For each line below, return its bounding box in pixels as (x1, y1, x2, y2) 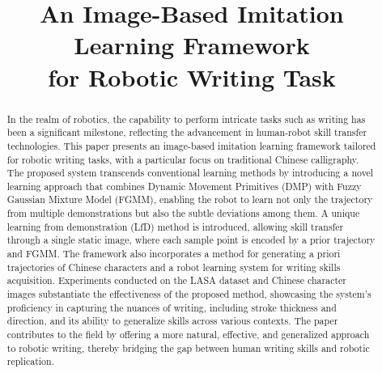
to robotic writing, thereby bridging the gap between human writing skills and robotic (6, 341, 370, 354)
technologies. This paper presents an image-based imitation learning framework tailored (6, 138, 376, 152)
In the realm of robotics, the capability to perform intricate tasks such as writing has (6, 112, 366, 125)
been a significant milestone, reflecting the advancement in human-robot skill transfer (6, 125, 367, 139)
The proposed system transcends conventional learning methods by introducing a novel (6, 166, 374, 180)
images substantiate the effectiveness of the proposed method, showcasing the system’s (6, 287, 371, 301)
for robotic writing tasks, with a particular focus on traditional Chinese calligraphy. (6, 152, 359, 166)
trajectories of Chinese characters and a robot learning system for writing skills (6, 260, 341, 273)
